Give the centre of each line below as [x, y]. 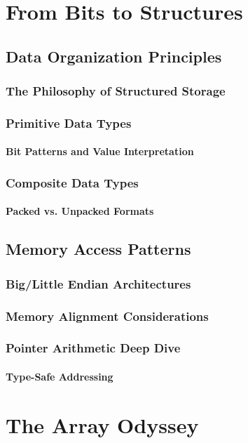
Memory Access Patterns [98, 249]
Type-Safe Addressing [60, 376]
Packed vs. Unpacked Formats [80, 211]
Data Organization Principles [114, 56]
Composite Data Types [72, 182]
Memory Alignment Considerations [107, 316]
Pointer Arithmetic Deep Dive [93, 348]
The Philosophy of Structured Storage [116, 91]
